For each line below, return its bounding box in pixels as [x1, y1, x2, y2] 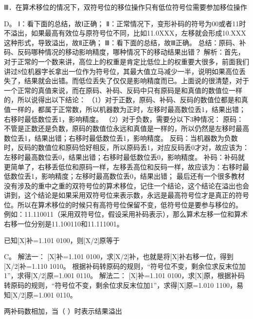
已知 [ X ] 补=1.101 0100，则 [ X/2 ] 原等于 [4, 235, 120, 245]
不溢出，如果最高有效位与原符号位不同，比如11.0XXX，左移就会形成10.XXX [4, 28, 246, 38]
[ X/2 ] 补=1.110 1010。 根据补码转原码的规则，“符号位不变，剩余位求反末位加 [4, 261, 246, 271]
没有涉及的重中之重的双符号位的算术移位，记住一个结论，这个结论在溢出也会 [4, 180, 249, 190]
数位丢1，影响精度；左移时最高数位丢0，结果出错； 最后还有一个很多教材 [10, 171, 245, 181]
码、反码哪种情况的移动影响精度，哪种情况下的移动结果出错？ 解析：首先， [4, 47, 245, 57]
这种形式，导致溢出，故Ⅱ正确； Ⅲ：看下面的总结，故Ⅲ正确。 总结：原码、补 [4, 37, 246, 47]
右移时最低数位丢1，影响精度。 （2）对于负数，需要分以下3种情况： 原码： [4, 113, 244, 124]
